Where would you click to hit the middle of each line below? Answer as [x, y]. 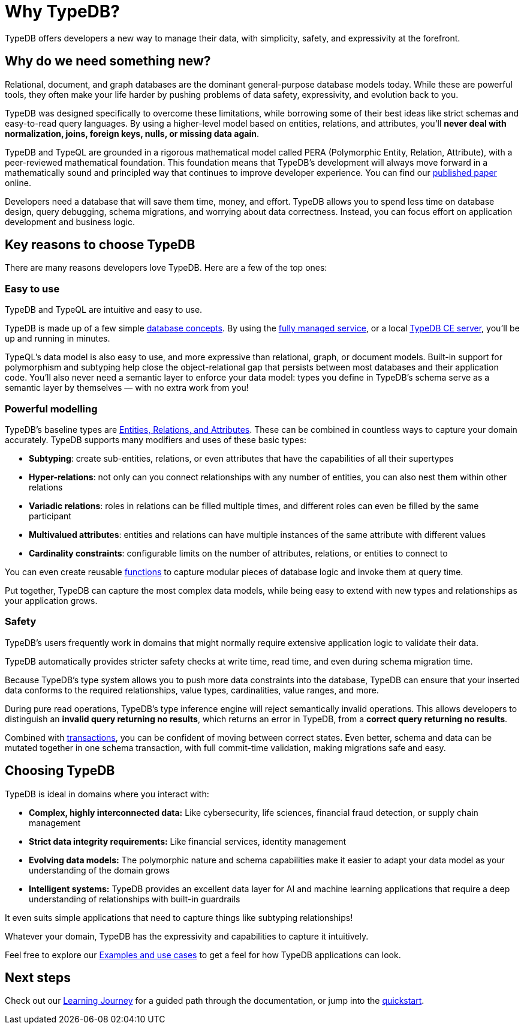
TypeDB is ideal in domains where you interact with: [107, 794]
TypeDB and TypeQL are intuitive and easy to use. [104, 310]
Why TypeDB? [63, 11]
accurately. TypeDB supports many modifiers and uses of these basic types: [156, 439]
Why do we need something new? [108, 61]
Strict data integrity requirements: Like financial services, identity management [188, 841]
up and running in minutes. [58, 339]
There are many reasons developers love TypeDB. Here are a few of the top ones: [166, 268]
